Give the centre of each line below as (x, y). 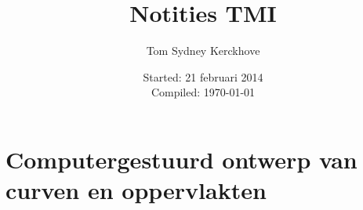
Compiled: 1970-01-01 (203, 92)
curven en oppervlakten (136, 190)
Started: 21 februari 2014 (203, 76)
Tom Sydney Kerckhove (203, 51)
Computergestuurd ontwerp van (181, 159)
